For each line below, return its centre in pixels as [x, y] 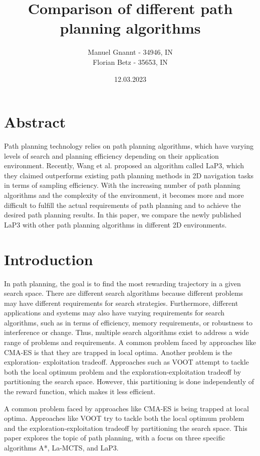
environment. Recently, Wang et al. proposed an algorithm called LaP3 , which [124, 165]
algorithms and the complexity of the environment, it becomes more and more [124, 195]
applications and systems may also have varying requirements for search [114, 313]
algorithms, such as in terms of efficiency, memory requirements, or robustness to [128, 322]
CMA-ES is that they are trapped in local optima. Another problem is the [118, 352]
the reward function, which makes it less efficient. [80, 391]
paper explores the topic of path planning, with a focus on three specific [115, 438]
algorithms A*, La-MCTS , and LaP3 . [61, 447]
